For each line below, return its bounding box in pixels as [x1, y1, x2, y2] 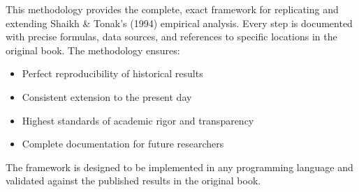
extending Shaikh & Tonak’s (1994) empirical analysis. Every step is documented [6, 15, 353, 30]
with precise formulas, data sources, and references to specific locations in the [6, 29, 337, 44]
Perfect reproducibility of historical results [22, 66, 203, 81]
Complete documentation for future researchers [22, 136, 224, 151]
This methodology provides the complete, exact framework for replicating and [6, 2, 339, 16]
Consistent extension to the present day [22, 89, 192, 104]
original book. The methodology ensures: [6, 42, 180, 57]
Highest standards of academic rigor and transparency [22, 113, 254, 127]
